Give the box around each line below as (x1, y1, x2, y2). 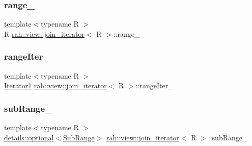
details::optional (4, 132, 54, 142)
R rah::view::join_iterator (4, 28, 85, 39)
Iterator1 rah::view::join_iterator (4, 80, 107, 91)
